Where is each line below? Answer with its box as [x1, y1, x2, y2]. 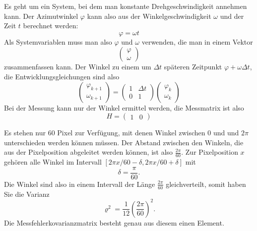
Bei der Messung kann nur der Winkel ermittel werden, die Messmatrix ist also [4, 102, 244, 113]
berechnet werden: [23, 20, 78, 31]
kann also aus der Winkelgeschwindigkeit [87, 10, 211, 21]
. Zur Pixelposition [181, 147, 238, 157]
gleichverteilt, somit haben [166, 178, 246, 189]
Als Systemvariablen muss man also [4, 36, 112, 47]
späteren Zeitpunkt [164, 61, 222, 72]
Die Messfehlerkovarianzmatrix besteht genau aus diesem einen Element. [4, 217, 224, 228]
